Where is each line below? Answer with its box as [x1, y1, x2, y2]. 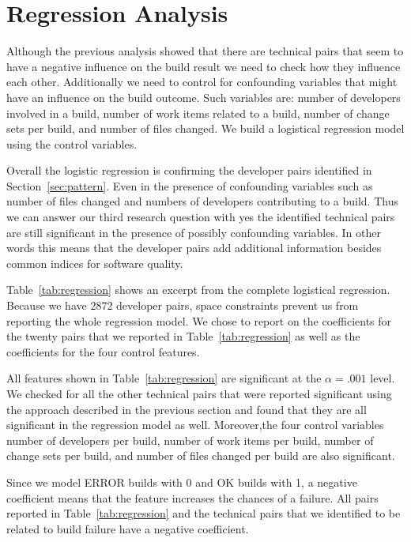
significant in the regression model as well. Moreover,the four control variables [6, 416, 384, 433]
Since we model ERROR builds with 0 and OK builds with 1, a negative [6, 473, 357, 490]
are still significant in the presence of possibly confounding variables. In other [6, 224, 381, 240]
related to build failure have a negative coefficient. [6, 520, 249, 536]
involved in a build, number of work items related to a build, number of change [6, 104, 390, 121]
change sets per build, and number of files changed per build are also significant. [6, 447, 395, 464]
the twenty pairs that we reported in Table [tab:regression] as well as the [6, 328, 360, 344]
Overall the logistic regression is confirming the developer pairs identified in [6, 162, 372, 179]
